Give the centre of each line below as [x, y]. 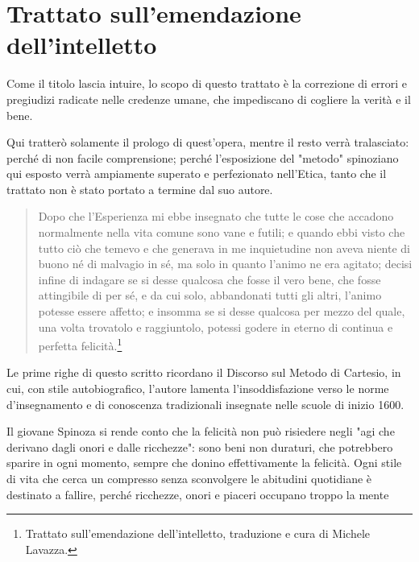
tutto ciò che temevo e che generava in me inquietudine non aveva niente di [224, 248]
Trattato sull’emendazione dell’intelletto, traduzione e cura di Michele [198, 533]
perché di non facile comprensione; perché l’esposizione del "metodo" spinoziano [203, 157]
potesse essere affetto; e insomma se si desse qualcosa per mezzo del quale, [222, 311]
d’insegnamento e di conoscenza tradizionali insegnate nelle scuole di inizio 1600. [205, 404]
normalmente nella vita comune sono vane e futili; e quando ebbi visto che [222, 232]
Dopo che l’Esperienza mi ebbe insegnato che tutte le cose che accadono [216, 216]
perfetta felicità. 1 [80, 344]
